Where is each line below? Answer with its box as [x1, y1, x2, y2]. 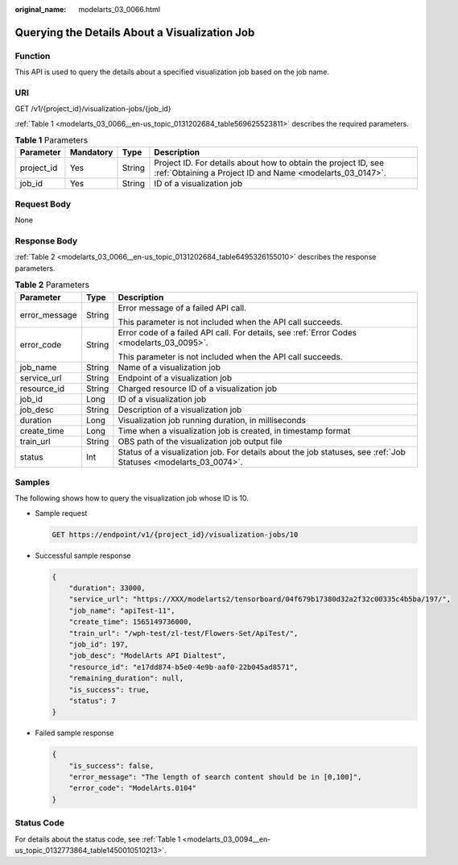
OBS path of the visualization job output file [118, 435, 283, 447]
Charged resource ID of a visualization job [118, 383, 278, 394]
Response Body [14, 235, 78, 246]
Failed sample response [35, 728, 114, 738]
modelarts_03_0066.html [78, 5, 161, 14]
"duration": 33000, [68, 583, 146, 593]
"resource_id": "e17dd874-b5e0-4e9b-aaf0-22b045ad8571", [68, 662, 299, 672]
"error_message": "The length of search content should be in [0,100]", [68, 772, 362, 782]
